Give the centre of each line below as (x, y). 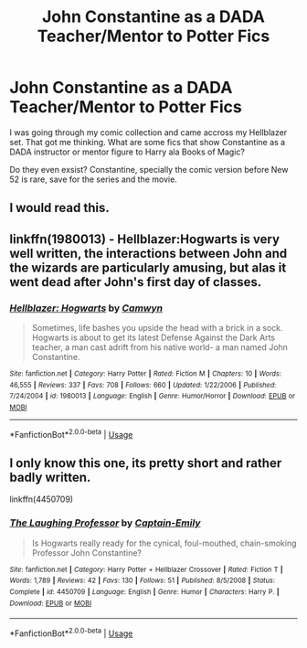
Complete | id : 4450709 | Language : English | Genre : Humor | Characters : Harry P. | (145, 592)
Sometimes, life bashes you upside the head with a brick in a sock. (157, 328)
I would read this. (59, 208)
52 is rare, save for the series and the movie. (94, 179)
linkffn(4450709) (42, 499)
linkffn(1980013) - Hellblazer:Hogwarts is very (145, 239)
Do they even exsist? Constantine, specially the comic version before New (149, 169)
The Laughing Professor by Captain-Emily (105, 523)
